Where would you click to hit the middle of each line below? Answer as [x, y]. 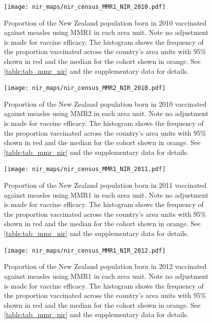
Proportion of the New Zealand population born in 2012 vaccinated [105, 266]
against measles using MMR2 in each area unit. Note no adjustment [106, 113]
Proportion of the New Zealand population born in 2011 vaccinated [105, 185]
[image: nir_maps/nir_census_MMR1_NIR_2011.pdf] [85, 169]
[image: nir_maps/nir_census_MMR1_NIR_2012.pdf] [85, 250]
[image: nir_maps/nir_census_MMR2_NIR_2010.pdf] [85, 88]
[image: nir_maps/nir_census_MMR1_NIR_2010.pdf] [85, 7]
